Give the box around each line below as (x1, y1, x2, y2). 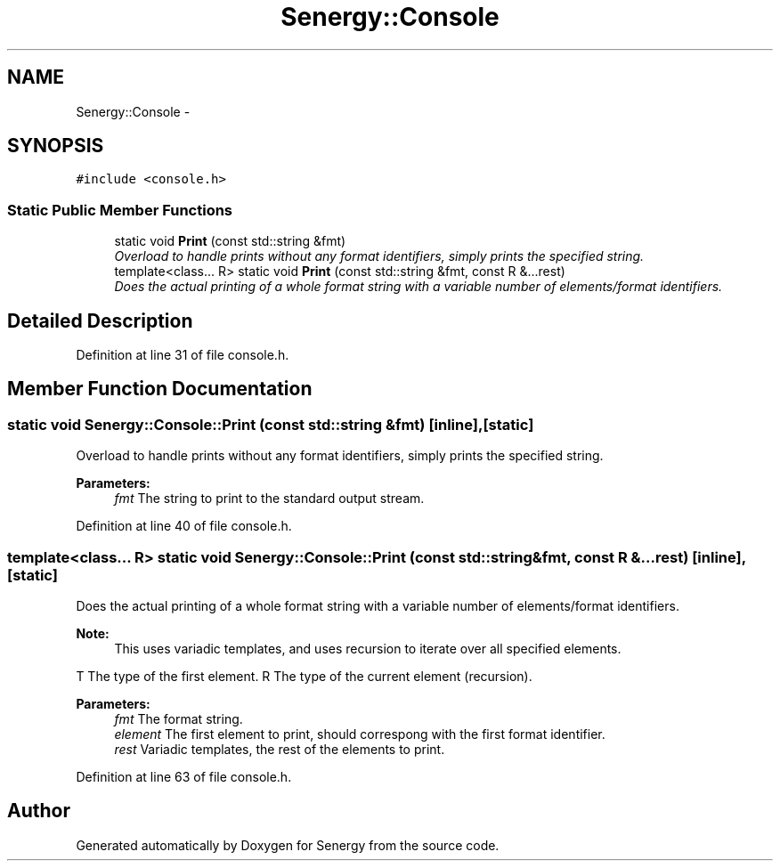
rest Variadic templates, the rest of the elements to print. (114, 742, 445, 757)
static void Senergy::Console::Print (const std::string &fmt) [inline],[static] (7, 415, 534, 434)
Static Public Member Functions (7, 200, 233, 219)
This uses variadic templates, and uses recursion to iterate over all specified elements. (114, 641, 622, 656)
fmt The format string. (114, 711, 243, 726)
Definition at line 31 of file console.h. (76, 347, 289, 363)
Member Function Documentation (7, 377, 313, 401)
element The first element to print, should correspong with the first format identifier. (114, 726, 605, 742)
